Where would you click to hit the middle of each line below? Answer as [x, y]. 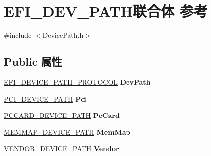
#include [18, 35]
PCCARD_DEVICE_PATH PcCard [62, 115]
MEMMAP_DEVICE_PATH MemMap [67, 132]
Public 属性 [33, 61]
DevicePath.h [63, 35]
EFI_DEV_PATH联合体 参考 [106, 11]
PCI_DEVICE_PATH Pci [45, 98]
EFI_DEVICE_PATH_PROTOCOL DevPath [77, 82]
